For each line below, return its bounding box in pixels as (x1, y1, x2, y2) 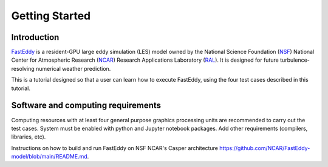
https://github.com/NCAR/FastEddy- (219, 144, 310, 151)
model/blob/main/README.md (11, 153, 87, 160)
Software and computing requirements (11, 100, 161, 111)
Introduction (11, 32, 60, 42)
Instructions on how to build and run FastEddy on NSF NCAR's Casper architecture (11, 144, 219, 151)
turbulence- (279, 56, 310, 64)
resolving (11, 65, 35, 72)
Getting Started (11, 9, 91, 22)
